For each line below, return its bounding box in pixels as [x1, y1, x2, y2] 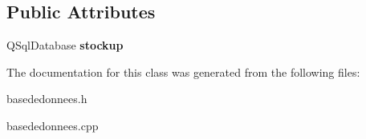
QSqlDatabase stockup [6, 37, 124, 54]
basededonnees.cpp [6, 117, 99, 133]
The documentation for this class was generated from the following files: [6, 63, 360, 80]
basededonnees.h [6, 90, 87, 107]
